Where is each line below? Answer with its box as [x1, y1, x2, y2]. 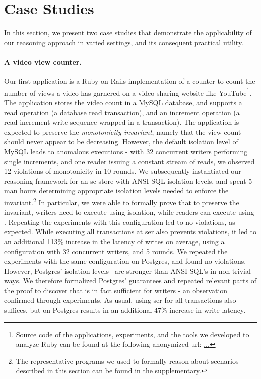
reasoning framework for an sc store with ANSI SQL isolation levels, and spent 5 [4, 175, 252, 186]
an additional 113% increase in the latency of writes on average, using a [4, 236, 225, 246]
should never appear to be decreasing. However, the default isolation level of [4, 136, 238, 147]
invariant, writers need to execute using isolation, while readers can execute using [4, 207, 254, 217]
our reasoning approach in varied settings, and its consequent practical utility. [4, 37, 244, 47]
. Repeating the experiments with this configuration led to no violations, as [4, 216, 235, 227]
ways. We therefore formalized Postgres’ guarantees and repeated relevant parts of [4, 275, 256, 286]
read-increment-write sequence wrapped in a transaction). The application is [4, 117, 239, 127]
